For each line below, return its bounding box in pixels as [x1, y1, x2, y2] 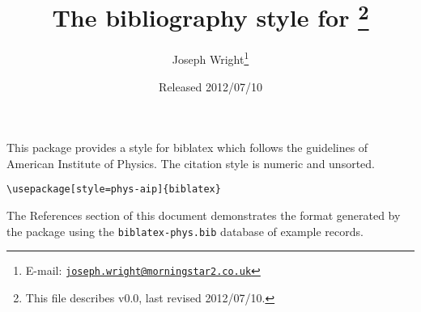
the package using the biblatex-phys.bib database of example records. [6, 222, 364, 239]
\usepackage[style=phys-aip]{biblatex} [6, 183, 221, 196]
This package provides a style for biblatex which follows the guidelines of [6, 139, 368, 156]
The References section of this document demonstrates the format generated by [6, 207, 401, 224]
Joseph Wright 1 [172, 48, 249, 68]
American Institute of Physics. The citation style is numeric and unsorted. [6, 154, 375, 171]
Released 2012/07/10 [159, 78, 262, 95]
